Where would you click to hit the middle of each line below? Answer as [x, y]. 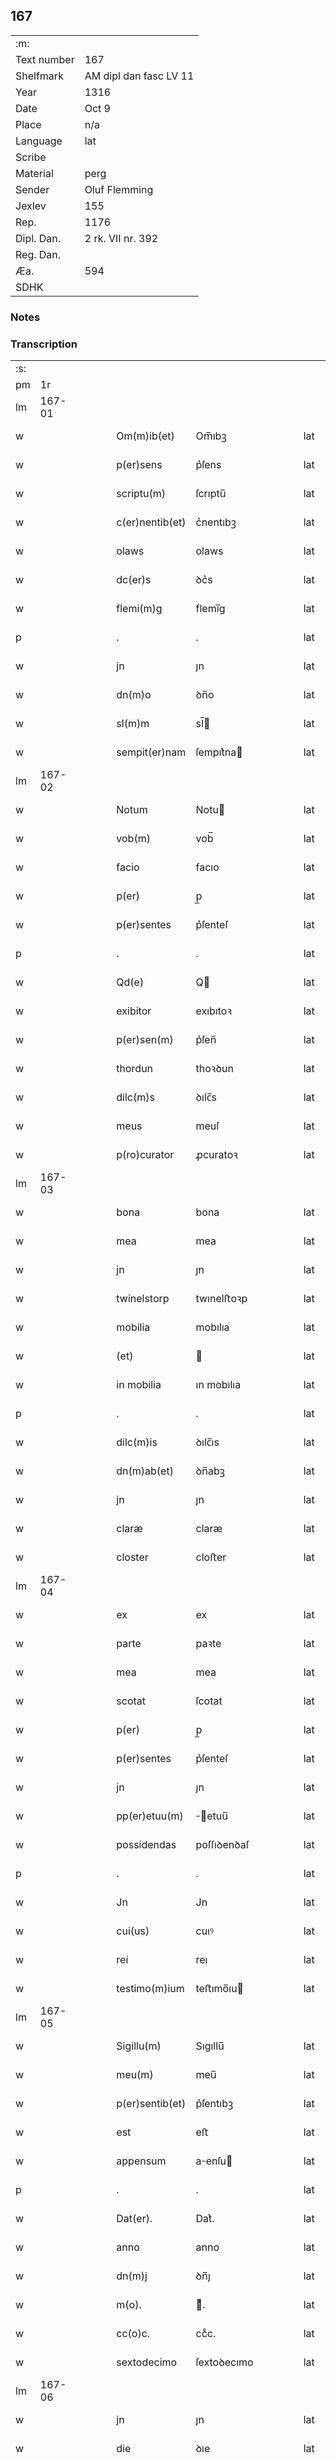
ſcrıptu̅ [211, 494]
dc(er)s [134, 580]
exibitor [134, 1011]
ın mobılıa [218, 1385]
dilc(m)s [135, 1097]
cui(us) [133, 1931]
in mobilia [139, 1385]
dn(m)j [132, 2276]
